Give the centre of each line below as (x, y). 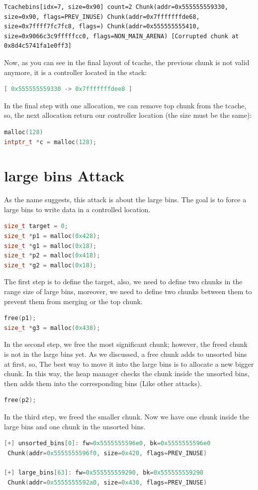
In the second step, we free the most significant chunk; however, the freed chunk (126, 344)
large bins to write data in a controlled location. (77, 209)
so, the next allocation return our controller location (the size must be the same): (128, 115)
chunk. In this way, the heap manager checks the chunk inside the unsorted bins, (127, 373)
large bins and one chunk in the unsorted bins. (75, 426)
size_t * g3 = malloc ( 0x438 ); (52, 328)
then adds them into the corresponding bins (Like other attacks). (103, 383)
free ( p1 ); (20, 318)
